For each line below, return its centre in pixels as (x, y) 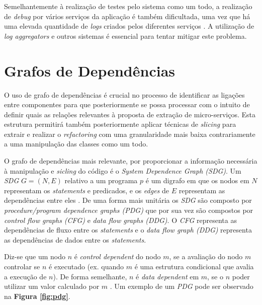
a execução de (25, 276)
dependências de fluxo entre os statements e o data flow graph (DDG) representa (128, 230)
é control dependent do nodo (117, 256)
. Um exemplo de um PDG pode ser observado (182, 286)
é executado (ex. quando (86, 266)
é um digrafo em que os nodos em (197, 180)
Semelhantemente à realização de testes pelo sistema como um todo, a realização (128, 6)
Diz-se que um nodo (35, 256)
